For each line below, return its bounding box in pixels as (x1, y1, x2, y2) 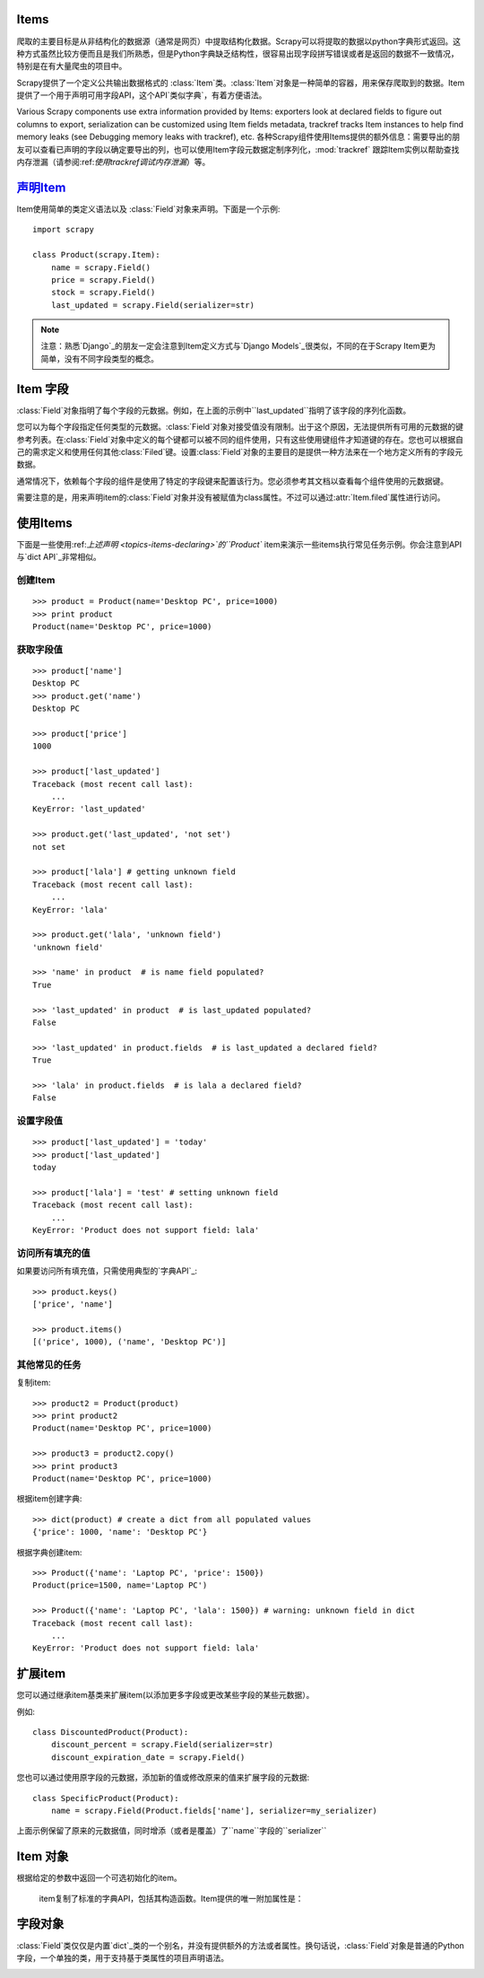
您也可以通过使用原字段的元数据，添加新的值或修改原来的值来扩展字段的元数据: (16, 1772, 310, 1783)
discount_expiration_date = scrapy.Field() (50, 1752, 246, 1763)
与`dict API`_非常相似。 (16, 552, 102, 563)
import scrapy (32, 224, 94, 235)
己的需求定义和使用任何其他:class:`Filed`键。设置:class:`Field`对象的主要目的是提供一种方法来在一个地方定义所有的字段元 (16, 446, 463, 457)
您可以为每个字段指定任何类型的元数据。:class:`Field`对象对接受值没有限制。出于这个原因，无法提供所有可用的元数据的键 (16, 422, 463, 433)
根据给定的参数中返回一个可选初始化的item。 (16, 1872, 183, 1884)
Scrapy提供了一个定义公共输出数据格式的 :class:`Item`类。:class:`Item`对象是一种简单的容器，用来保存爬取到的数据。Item (16, 77, 465, 88)
